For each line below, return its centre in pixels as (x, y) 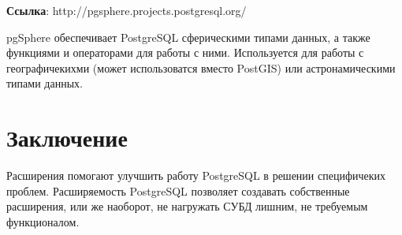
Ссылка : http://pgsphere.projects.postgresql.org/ (127, 10)
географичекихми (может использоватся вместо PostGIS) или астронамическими (201, 67)
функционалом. (43, 221)
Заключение (67, 138)
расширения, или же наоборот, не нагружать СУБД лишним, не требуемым (187, 206)
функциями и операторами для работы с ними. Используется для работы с (185, 52)
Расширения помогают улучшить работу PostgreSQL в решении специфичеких (196, 175)
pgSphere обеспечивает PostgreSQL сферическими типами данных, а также (188, 37)
